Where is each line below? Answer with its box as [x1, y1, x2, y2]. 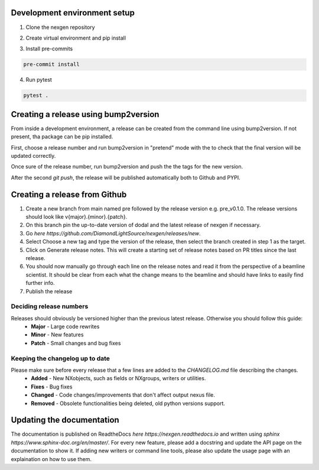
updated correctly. [11, 152, 56, 159]
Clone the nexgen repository [25, 24, 95, 31]
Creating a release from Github [11, 189, 127, 199]
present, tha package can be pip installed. [11, 133, 113, 140]
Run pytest [25, 76, 53, 83]
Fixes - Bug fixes [31, 383, 73, 390]
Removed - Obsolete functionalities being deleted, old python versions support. [31, 400, 226, 407]
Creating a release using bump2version [11, 109, 159, 119]
